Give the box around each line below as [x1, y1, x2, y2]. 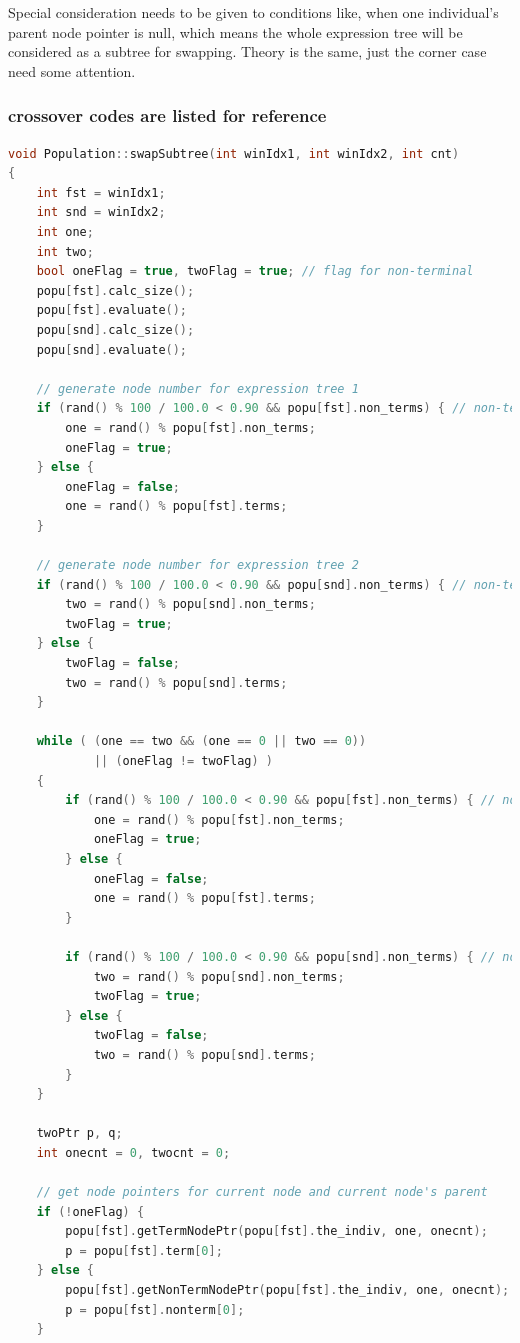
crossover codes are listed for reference [8, 103, 327, 128]
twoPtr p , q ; [36, 1126, 123, 1141]
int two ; [36, 244, 94, 259]
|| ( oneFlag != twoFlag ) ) [93, 754, 273, 768]
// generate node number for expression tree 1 [36, 381, 359, 396]
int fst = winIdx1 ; [36, 185, 166, 200]
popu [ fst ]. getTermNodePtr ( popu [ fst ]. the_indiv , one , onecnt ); [65, 1224, 488, 1239]
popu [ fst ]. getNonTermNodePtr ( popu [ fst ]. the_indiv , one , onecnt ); [65, 1283, 510, 1298]
